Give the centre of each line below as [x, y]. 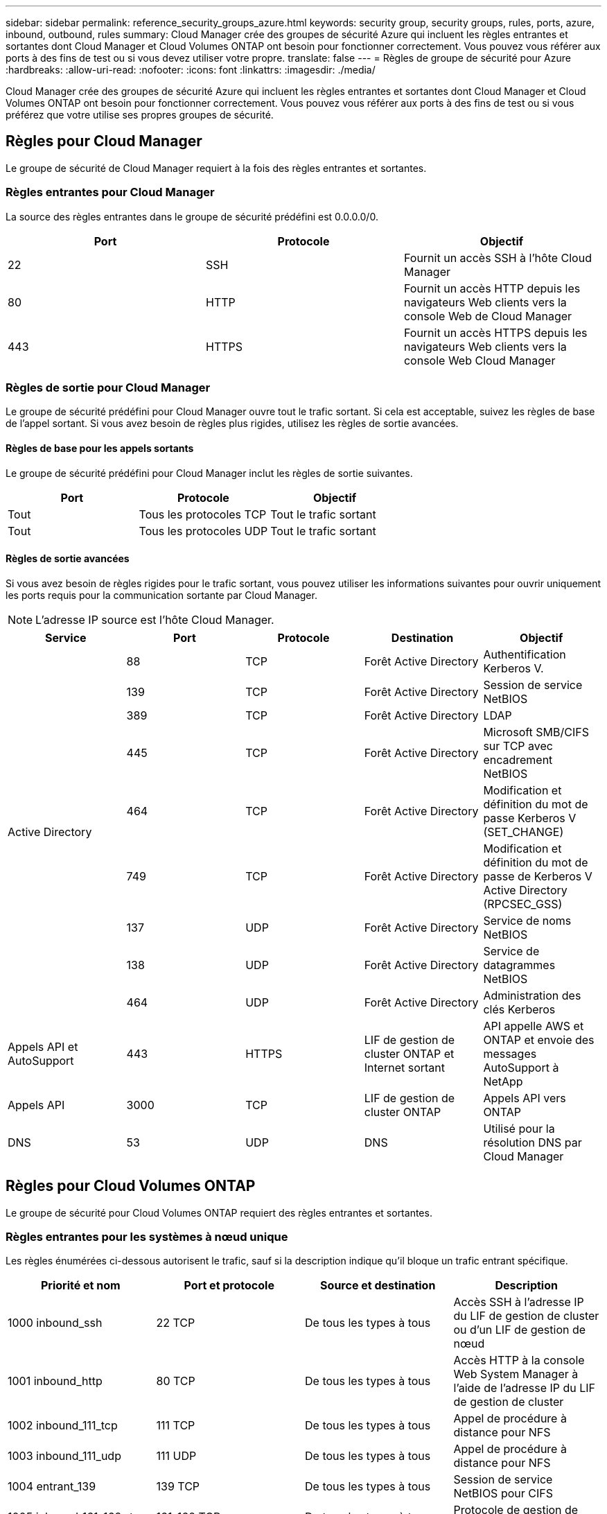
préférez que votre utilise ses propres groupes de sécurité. [140, 115]
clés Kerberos [519, 1009]
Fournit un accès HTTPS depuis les [495, 332]
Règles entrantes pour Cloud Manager [110, 192]
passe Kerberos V [530, 818]
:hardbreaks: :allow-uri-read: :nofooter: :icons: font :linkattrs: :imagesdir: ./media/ [191, 70]
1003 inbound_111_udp [64, 1456]
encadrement [518, 759]
